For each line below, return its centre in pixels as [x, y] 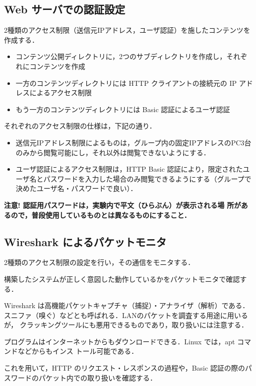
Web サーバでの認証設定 [65, 9]
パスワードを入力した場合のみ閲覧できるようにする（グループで [147, 178]
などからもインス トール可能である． [78, 351]
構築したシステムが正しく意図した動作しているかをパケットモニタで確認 [122, 279]
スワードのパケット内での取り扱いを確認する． [80, 377]
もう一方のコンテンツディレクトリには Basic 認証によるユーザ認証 [123, 109]
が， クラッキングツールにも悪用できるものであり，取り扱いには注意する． [126, 325]
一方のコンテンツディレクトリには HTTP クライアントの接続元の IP [126, 83]
